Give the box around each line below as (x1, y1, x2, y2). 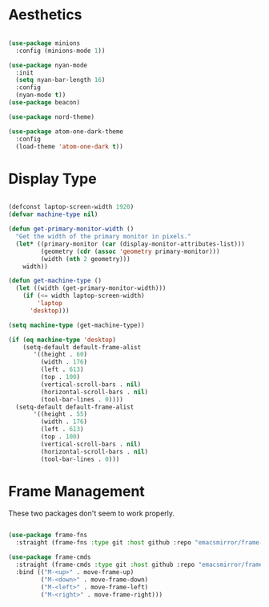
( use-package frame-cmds (8, 553, 91, 561)
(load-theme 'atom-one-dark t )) (15, 142, 124, 150)
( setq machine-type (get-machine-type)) (8, 321, 146, 329)
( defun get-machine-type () (8, 277, 102, 285)
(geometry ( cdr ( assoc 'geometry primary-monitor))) (40, 247, 220, 255)
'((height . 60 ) (33, 351, 88, 359)
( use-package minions (8, 39, 81, 47)
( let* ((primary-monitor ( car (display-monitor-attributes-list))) (15, 239, 246, 248)
